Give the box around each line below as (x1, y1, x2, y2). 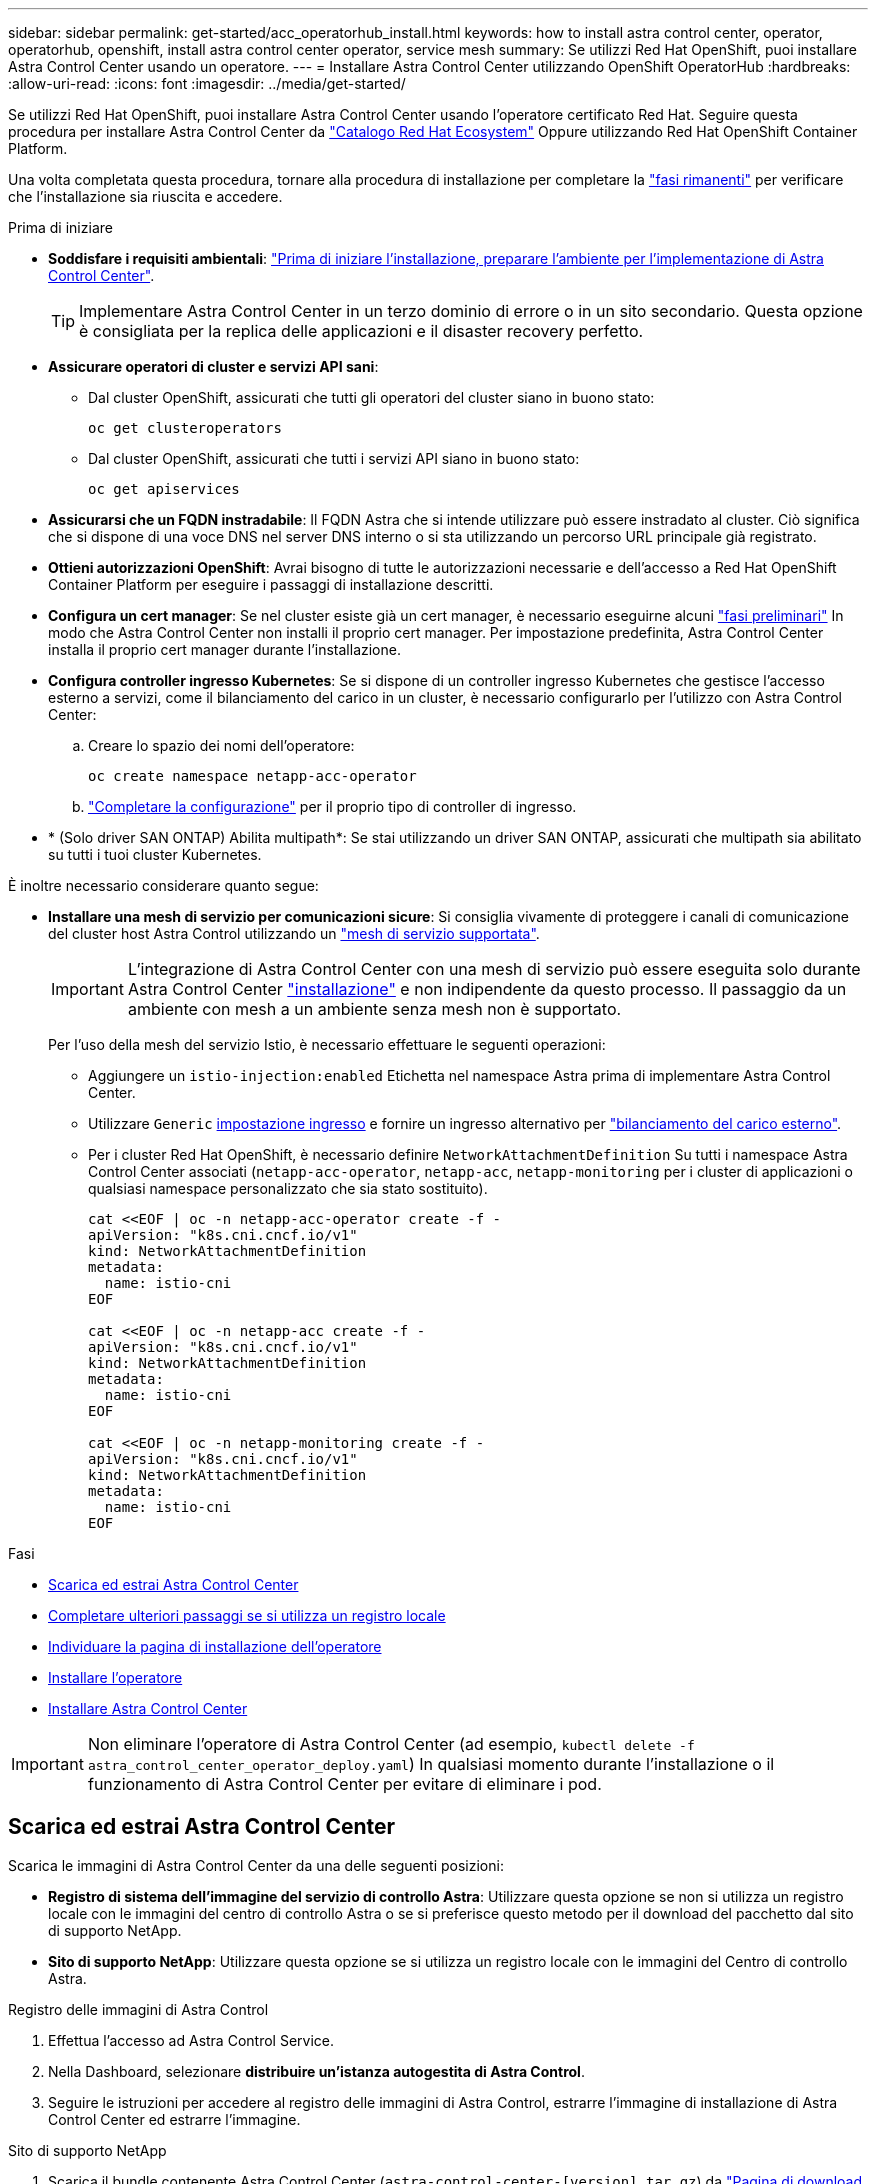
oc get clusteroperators (88, 420, 282, 436)
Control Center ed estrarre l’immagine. (48, 2110, 301, 2128)
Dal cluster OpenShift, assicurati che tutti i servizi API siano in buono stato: (88, 450, 580, 467)
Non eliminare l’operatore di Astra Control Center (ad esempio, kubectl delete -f (87, 1734, 695, 1754)
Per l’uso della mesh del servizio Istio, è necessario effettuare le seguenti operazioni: (48, 1036, 606, 1053)
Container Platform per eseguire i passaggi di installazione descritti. (48, 576, 494, 593)
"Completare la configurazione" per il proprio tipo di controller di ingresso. (88, 798, 577, 815)
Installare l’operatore (48, 1669, 183, 1686)
